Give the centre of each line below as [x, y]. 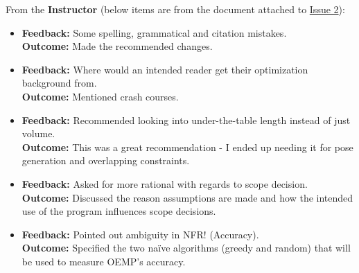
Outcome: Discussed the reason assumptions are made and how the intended [187, 197]
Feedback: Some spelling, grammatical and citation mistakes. [154, 32]
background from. [59, 83]
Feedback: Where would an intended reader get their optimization [165, 69]
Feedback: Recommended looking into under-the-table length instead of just [186, 120]
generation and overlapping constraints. [106, 160]
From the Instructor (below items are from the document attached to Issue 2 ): [175, 9]
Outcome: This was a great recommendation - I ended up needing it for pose [187, 147]
